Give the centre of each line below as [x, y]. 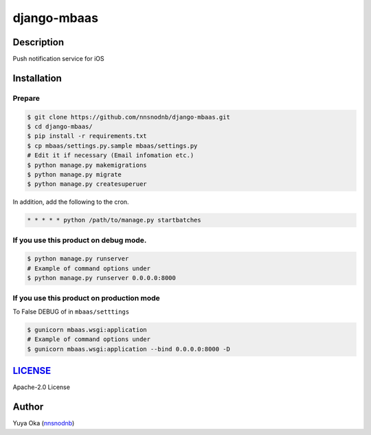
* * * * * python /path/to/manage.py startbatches [114, 220]
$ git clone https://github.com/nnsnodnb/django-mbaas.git [128, 117]
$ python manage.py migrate [74, 174]
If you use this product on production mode [87, 298]
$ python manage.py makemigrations [87, 165]
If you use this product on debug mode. [80, 240]
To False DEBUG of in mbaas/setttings [71, 311]
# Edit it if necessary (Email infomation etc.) [111, 155]
